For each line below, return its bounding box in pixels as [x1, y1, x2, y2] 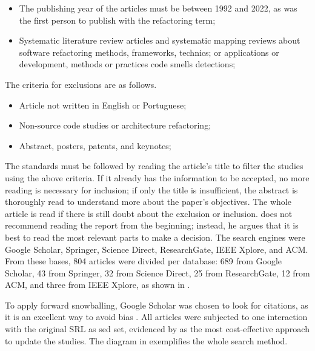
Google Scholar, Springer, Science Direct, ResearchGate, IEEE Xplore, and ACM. [5, 242, 308, 255]
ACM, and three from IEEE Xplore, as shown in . [5, 278, 190, 291]
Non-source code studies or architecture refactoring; [19, 119, 211, 132]
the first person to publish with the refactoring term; [19, 13, 216, 26]
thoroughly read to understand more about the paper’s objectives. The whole [5, 195, 291, 208]
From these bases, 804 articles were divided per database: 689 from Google [5, 255, 282, 267]
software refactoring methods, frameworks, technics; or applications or [19, 45, 279, 58]
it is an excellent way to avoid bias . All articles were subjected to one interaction [5, 310, 308, 323]
